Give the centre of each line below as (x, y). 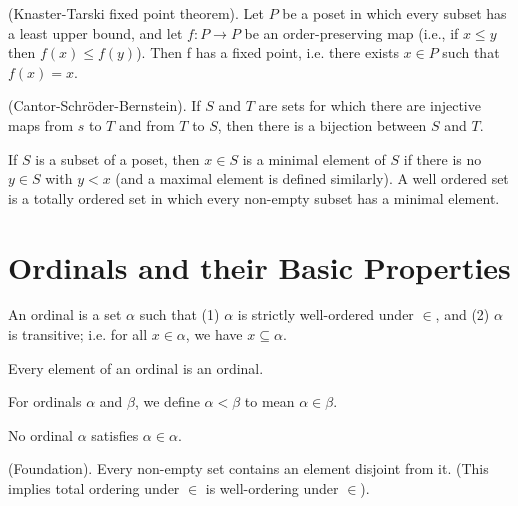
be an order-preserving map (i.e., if (351, 32)
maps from (41, 124)
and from (146, 124)
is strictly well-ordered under (325, 314)
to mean (269, 401)
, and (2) (462, 314)
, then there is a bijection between (322, 124)
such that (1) (179, 314)
